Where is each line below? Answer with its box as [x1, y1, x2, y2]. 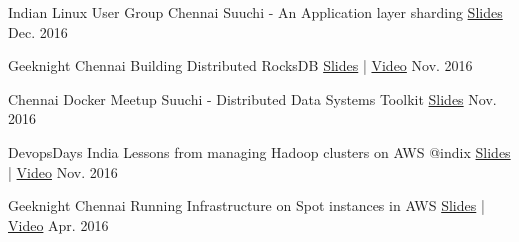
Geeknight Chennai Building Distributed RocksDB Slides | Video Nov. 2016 [8, 55, 473, 76]
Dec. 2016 [8, 21, 68, 42]
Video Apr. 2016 [8, 214, 109, 235]
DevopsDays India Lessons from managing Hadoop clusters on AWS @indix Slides [8, 141, 511, 162]
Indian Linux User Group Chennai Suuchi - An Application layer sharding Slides [8, 2, 503, 22]
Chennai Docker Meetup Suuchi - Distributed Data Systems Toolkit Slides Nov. [8, 88, 497, 109]
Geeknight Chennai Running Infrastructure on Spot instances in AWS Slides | [8, 195, 485, 216]
